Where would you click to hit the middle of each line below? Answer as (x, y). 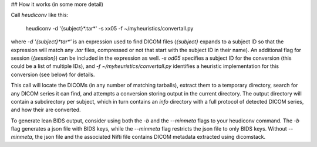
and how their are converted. (46, 110)
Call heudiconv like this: (40, 15)
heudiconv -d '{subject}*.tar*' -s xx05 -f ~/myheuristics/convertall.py (109, 28)
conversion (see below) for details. (53, 74)
